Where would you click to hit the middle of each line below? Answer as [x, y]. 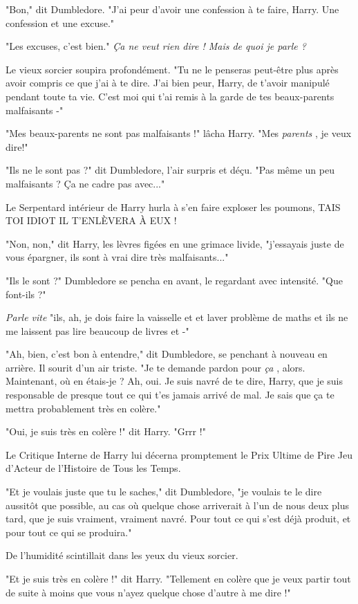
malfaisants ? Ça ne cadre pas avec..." [85, 183]
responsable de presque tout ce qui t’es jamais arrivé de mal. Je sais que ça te [170, 395]
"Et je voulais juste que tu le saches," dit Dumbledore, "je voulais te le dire [164, 492]
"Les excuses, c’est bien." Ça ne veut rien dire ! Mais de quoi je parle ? [156, 46]
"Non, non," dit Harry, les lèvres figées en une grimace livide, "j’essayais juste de [175, 243]
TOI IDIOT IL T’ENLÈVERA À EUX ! [91, 220]
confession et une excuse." [60, 22]
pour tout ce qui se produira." [69, 532]
